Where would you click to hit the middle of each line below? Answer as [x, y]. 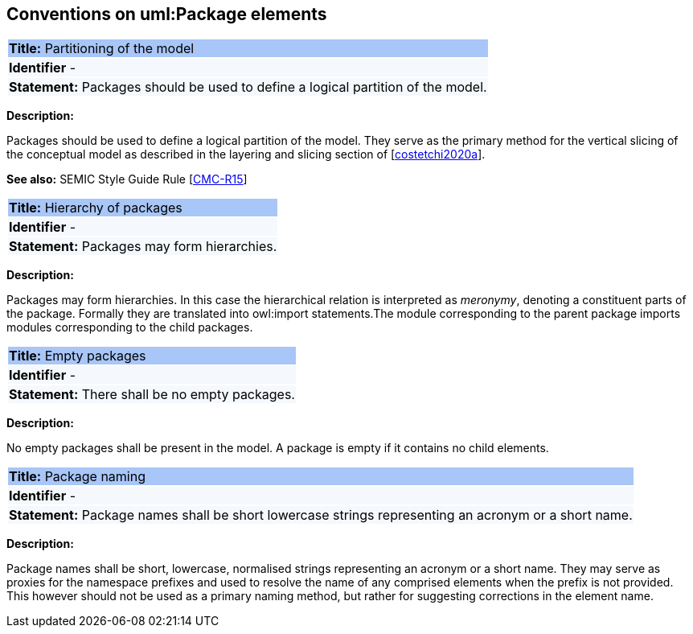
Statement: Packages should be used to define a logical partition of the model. [248, 87]
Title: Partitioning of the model [102, 49]
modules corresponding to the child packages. [130, 327]
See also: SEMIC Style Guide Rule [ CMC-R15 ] [127, 179]
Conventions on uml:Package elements [167, 14]
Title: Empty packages [78, 356]
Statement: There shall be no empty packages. [152, 395]
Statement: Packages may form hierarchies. [143, 247]
